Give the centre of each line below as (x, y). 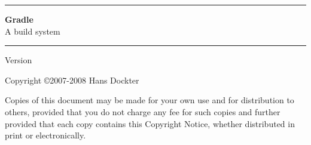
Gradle (19, 19)
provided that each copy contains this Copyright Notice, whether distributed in (150, 123)
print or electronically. (45, 135)
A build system (33, 31)
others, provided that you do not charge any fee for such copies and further (143, 111)
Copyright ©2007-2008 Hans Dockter (72, 80)
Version (19, 60)
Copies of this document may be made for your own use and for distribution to (150, 100)
